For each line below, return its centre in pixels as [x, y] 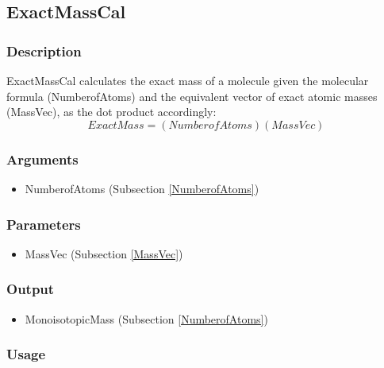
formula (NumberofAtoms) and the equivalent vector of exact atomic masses [192, 96]
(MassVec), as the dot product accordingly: [111, 112]
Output [31, 289]
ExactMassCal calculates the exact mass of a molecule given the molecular [188, 80]
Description [44, 50]
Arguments [42, 159]
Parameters [44, 224]
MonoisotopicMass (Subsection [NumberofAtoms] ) [146, 318]
